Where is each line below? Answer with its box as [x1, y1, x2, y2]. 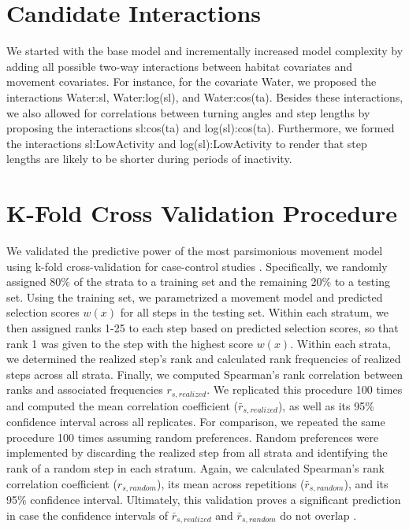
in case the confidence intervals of [6, 506, 169, 523]
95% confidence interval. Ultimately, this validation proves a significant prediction [6, 491, 401, 508]
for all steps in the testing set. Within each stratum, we [120, 304, 389, 321]
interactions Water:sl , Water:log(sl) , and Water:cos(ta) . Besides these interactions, [6, 88, 403, 105]
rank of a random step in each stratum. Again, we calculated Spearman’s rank [6, 460, 385, 476]
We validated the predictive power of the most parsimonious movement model [6, 243, 383, 258]
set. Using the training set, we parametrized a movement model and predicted [6, 288, 383, 305]
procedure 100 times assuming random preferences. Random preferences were [6, 428, 379, 445]
